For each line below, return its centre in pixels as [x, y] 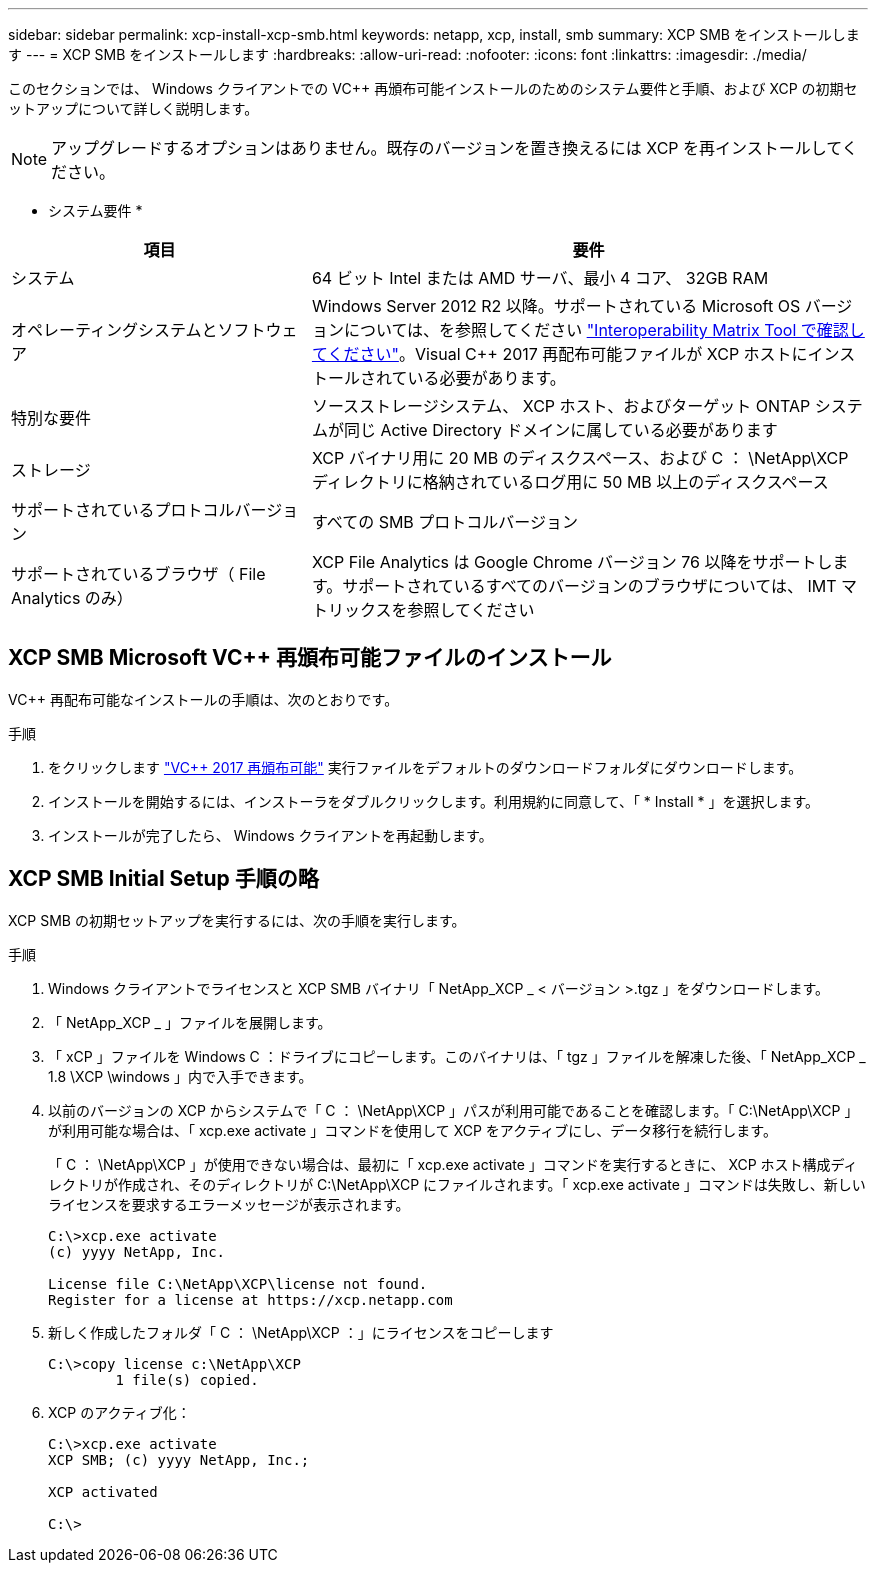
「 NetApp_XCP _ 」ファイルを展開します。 [190, 1022]
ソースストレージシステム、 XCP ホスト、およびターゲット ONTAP [561, 406]
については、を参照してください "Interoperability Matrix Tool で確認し [604, 330]
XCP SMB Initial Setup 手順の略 [163, 879]
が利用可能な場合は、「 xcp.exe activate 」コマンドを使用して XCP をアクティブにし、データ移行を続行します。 [412, 1130]
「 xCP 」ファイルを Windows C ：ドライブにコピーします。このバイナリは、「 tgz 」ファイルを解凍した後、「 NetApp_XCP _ [457, 1056]
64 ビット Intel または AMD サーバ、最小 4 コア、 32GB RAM [540, 278]
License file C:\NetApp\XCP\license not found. [238, 1283]
